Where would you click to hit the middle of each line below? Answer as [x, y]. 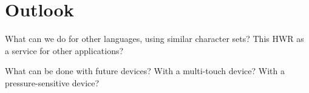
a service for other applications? [64, 50]
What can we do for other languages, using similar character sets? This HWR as [154, 39]
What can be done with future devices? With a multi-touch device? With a [145, 71]
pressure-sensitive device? [52, 82]
